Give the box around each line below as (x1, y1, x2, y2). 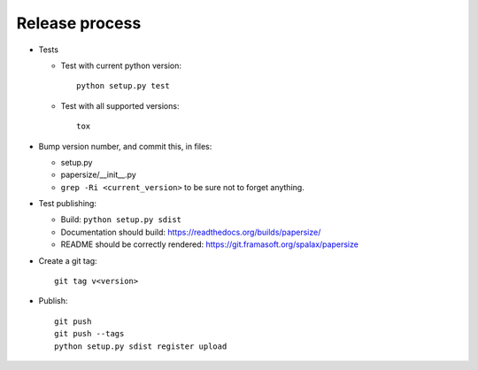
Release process (16, 13, 142, 33)
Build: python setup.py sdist (60, 214, 181, 225)
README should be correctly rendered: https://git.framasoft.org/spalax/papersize (60, 239, 358, 250)
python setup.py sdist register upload (54, 341, 227, 351)
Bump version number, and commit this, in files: (38, 141, 212, 151)
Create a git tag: (38, 255, 97, 266)
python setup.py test (76, 81, 170, 91)
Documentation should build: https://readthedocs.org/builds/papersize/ (60, 227, 321, 237)
